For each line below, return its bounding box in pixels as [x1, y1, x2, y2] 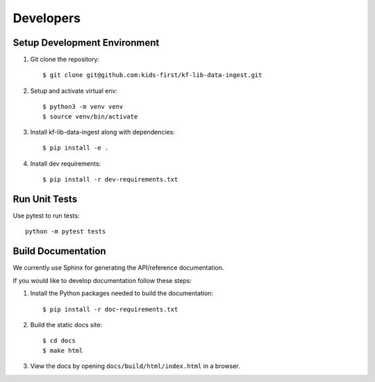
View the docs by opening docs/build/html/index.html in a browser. [30, 362, 240, 370]
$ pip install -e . [42, 144, 109, 152]
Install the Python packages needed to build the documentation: [30, 289, 214, 297]
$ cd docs [42, 337, 76, 345]
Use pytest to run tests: [12, 211, 80, 220]
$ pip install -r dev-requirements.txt [42, 175, 178, 184]
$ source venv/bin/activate [42, 112, 138, 121]
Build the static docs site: [30, 320, 103, 329]
